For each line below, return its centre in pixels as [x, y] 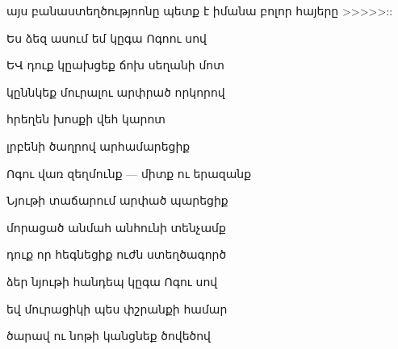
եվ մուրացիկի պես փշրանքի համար [117, 308]
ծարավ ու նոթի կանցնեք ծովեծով [109, 336]
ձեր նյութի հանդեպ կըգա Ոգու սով [112, 281]
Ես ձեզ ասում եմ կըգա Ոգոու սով [107, 37]
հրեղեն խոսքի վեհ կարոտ [86, 119]
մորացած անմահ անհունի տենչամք [116, 227]
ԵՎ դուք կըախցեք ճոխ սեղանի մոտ [115, 65]
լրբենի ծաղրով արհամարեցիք [98, 145]
